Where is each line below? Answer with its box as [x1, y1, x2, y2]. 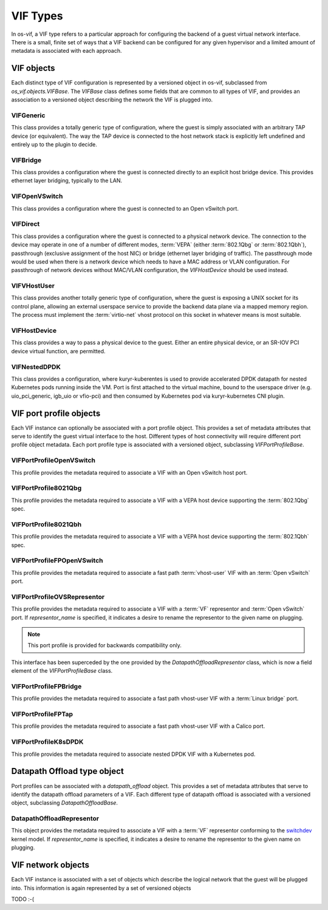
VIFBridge [11, 155, 42, 164]
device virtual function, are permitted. [11, 347, 106, 355]
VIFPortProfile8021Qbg [11, 484, 82, 492]
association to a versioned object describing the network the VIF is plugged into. [11, 96, 213, 103]
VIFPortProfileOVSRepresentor [11, 593, 105, 601]
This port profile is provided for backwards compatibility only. [27, 642, 182, 649]
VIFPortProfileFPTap [11, 710, 73, 719]
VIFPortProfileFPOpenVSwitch [11, 556, 103, 565]
